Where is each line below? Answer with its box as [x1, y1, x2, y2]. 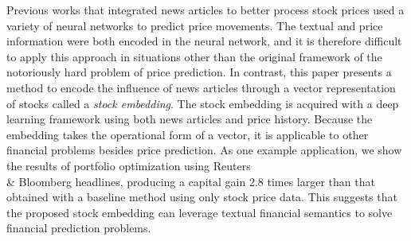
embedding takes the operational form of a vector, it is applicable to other [6, 126, 369, 142]
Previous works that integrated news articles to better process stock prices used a [6, 2, 405, 17]
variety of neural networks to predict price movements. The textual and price [6, 17, 383, 33]
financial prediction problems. [6, 220, 151, 236]
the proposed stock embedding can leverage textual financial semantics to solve [6, 204, 393, 220]
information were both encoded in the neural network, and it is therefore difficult [6, 33, 402, 49]
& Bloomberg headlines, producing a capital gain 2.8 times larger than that [6, 173, 375, 189]
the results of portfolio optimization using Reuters [6, 157, 251, 173]
